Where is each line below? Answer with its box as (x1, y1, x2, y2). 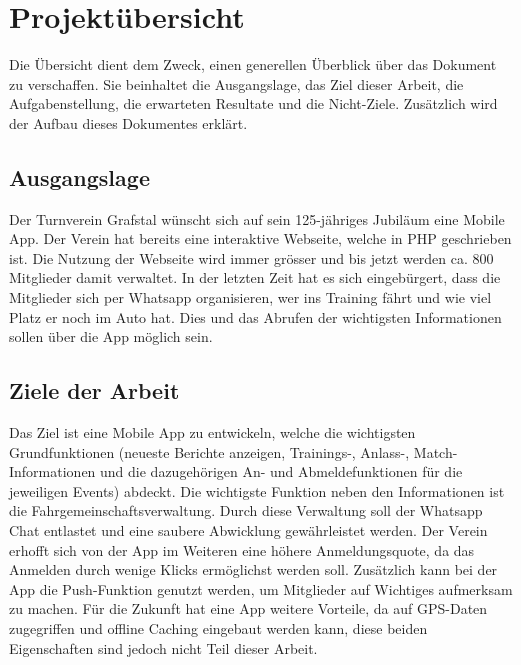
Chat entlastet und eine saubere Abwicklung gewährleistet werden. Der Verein (9, 520, 488, 541)
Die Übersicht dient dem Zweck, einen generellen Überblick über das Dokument (9, 54, 497, 75)
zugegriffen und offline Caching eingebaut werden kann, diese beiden (9, 618, 428, 638)
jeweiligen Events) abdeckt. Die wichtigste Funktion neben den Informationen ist (9, 480, 505, 501)
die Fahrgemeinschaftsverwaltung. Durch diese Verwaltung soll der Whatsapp (9, 500, 483, 521)
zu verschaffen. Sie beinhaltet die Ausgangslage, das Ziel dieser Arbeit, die (9, 73, 464, 94)
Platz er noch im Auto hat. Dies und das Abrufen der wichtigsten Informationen (9, 306, 502, 327)
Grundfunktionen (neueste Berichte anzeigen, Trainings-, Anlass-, (9, 441, 410, 462)
